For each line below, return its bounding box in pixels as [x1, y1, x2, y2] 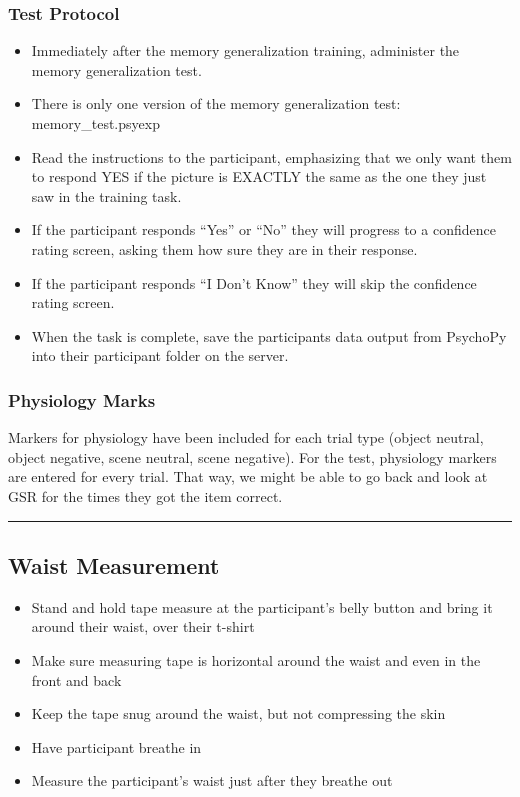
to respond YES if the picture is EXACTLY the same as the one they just [31, 166, 487, 187]
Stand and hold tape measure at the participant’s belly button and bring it [31, 596, 493, 617]
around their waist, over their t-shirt [31, 616, 255, 637]
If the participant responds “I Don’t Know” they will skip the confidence [31, 272, 477, 293]
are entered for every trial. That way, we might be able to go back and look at [8, 466, 488, 487]
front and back [31, 669, 122, 690]
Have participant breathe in [31, 736, 202, 757]
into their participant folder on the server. [31, 345, 289, 366]
